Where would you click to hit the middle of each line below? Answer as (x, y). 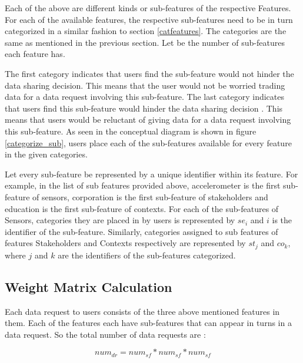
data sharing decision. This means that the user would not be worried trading (145, 85)
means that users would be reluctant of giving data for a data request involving (148, 120)
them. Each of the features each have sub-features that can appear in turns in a (148, 323)
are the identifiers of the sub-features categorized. (147, 255)
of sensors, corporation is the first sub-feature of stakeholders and (150, 196)
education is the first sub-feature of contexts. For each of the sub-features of (142, 208)
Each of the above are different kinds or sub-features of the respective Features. (148, 8)
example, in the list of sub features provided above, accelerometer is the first (143, 185)
